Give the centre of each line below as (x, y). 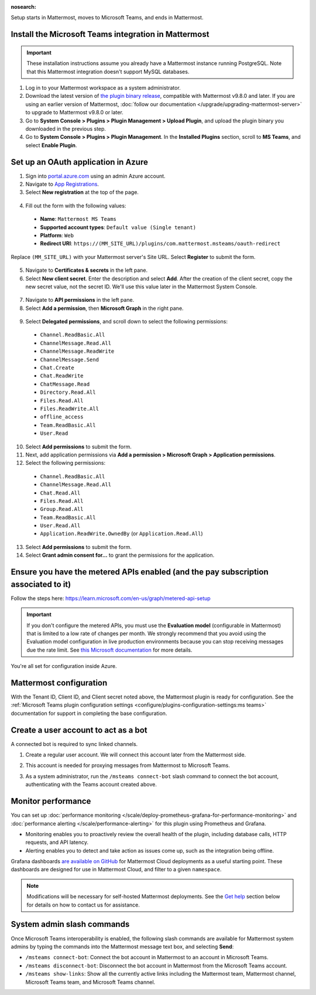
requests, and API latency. (57, 842)
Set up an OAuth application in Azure (80, 162)
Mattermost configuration (59, 683)
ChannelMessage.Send (70, 360)
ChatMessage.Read (65, 384)
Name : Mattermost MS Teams (78, 219)
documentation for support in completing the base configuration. (89, 713)
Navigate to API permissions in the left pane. (80, 300)
